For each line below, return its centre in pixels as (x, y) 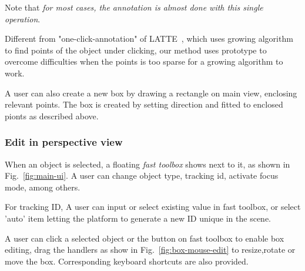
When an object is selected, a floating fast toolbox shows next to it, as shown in (148, 164)
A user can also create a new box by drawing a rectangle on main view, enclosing (151, 93)
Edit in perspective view (64, 142)
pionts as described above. (52, 116)
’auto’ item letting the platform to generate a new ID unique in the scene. (138, 218)
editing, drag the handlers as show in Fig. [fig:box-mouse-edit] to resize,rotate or (150, 250)
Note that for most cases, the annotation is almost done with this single (134, 7)
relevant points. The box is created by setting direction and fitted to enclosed (144, 104)
